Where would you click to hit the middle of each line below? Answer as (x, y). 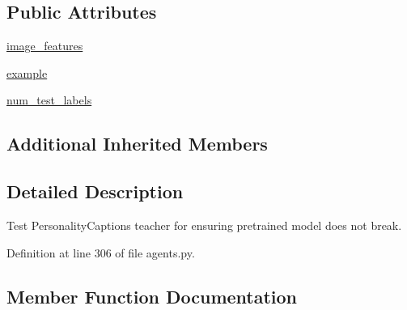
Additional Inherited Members (137, 144)
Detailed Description (95, 191)
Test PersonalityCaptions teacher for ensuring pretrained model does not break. (204, 225)
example (27, 72)
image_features (45, 46)
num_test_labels (49, 100)
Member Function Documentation (152, 296)
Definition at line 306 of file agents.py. (101, 252)
